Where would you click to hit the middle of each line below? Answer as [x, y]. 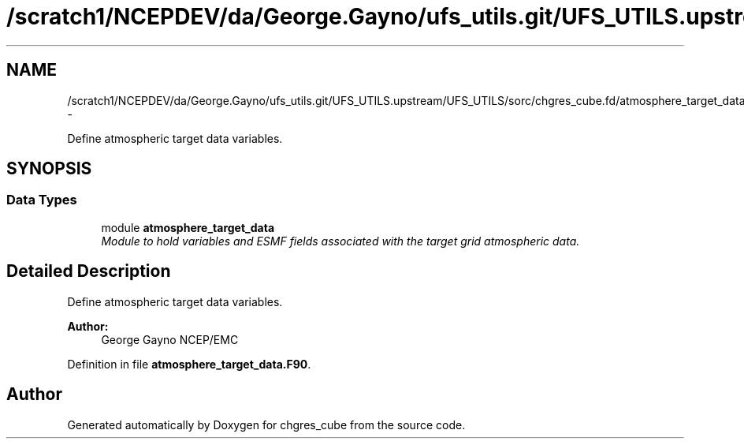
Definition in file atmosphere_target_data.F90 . [189, 364]
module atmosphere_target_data [188, 227]
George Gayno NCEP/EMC [170, 339]
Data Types [42, 200]
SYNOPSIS [49, 169]
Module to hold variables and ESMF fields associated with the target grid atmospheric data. [340, 241]
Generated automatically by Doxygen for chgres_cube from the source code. [266, 424]
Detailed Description [89, 271]
